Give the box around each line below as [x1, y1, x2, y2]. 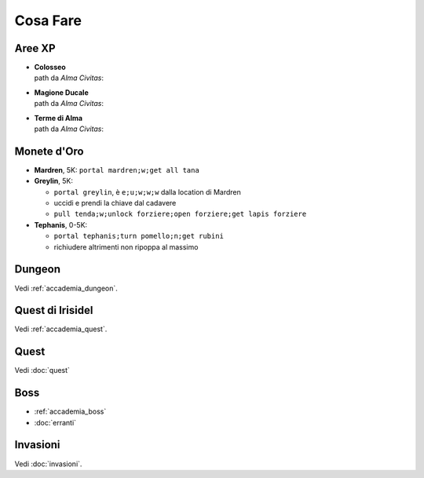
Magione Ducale [34, 87, 90, 97]
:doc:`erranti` [34, 418, 77, 427]
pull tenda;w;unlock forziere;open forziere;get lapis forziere [53, 210, 307, 219]
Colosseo [34, 63, 66, 72]
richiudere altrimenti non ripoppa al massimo [53, 242, 199, 251]
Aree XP [14, 42, 56, 55]
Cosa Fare [14, 12, 82, 29]
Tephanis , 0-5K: [34, 220, 88, 229]
